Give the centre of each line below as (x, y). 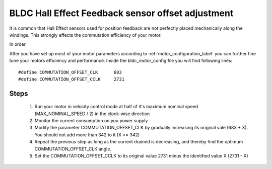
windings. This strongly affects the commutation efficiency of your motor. (85, 35)
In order (18, 44)
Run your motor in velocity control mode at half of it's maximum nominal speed (116, 107)
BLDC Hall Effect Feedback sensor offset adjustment (121, 13)
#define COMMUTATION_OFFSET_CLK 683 (70, 72)
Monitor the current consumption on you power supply (91, 121)
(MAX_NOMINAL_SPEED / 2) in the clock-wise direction (92, 114)
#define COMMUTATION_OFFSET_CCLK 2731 (72, 79)
